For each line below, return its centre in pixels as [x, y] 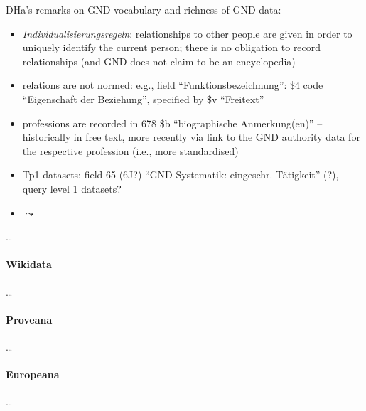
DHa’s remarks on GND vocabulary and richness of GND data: [144, 9]
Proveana [29, 319]
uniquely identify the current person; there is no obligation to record [172, 47]
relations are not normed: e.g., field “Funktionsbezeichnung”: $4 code [173, 85]
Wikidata [29, 264]
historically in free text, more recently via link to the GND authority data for [191, 137]
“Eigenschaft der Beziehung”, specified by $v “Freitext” [143, 98]
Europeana [33, 374]
